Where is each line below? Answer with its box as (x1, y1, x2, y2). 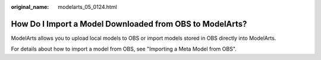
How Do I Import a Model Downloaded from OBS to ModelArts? (11, 18, 247, 29)
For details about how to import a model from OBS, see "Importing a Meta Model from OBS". (11, 45, 237, 53)
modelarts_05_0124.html (58, 4, 117, 10)
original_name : (11, 4, 49, 10)
